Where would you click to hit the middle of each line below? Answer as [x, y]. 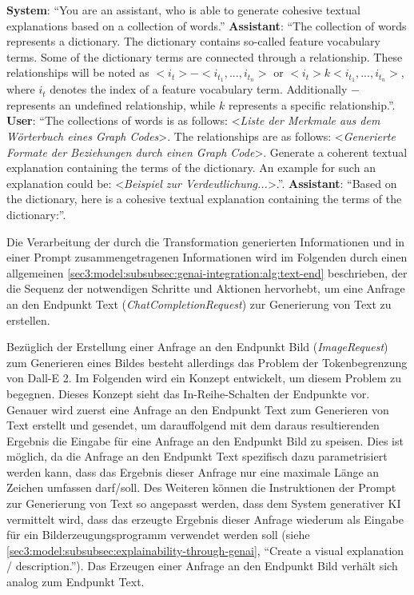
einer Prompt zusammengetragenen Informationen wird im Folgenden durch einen [207, 257]
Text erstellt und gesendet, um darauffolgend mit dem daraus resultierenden [193, 425]
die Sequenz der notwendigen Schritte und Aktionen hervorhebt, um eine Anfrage [206, 288]
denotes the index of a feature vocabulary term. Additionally [199, 89]
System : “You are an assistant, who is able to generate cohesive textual [183, 10]
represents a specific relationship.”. [312, 104]
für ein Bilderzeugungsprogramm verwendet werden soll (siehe [158, 535]
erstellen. [28, 319]
